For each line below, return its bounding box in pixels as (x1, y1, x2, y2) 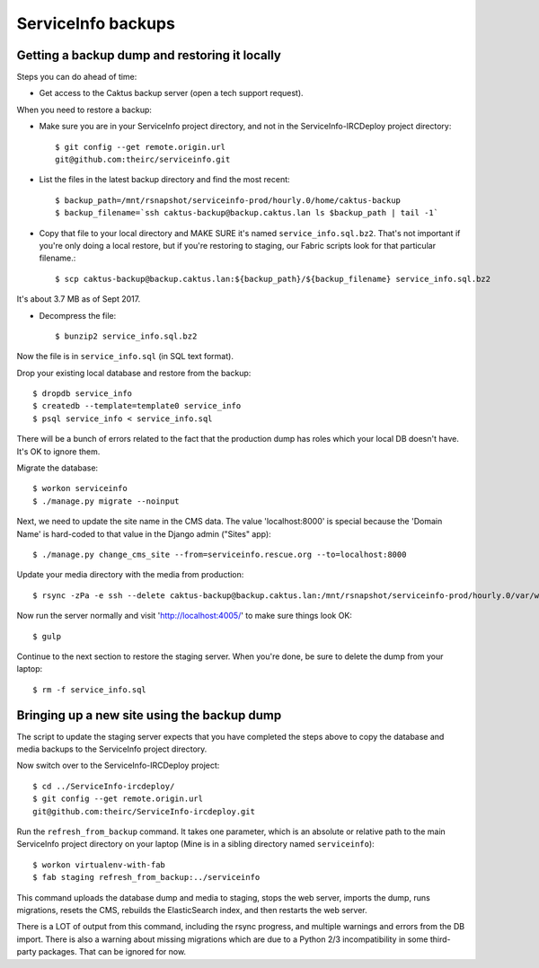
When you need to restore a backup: (16, 104, 153, 115)
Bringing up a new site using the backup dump (16, 708, 282, 723)
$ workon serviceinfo (32, 483, 128, 494)
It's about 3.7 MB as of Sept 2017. (16, 294, 141, 304)
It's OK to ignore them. (16, 445, 101, 457)
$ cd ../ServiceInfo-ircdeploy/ (32, 781, 175, 791)
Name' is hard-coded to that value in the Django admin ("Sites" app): (16, 528, 271, 539)
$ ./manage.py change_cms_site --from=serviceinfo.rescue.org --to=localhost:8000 (32, 550, 407, 559)
